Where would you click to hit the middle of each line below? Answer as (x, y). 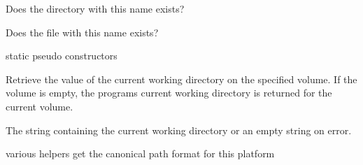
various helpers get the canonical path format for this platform (140, 153)
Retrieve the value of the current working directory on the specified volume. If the (181, 79)
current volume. (40, 106)
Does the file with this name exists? (82, 32)
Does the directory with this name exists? (95, 8)
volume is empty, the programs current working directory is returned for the (169, 93)
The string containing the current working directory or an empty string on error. (179, 130)
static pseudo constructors (62, 56)
